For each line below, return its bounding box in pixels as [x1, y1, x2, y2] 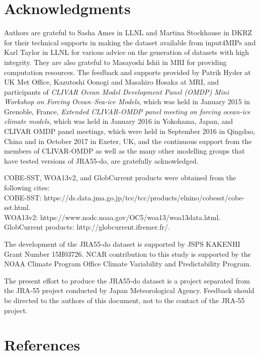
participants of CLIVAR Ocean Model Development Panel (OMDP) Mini [4, 86, 229, 97]
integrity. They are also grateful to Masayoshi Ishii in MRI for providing [4, 56, 227, 67]
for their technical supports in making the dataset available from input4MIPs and [4, 37, 256, 47]
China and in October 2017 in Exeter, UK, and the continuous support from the [4, 135, 252, 146]
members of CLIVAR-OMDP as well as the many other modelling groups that [4, 146, 245, 156]
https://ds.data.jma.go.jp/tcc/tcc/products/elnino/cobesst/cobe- [44, 192, 245, 202]
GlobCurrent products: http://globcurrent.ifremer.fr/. [4, 222, 170, 232]
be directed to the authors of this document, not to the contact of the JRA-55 [4, 295, 245, 305]
